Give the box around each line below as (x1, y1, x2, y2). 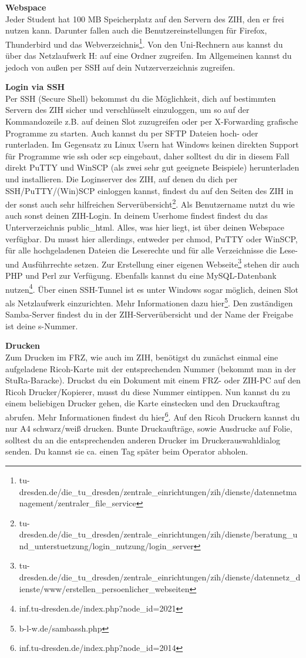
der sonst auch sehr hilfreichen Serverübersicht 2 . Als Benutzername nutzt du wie (5, 196, 295, 210)
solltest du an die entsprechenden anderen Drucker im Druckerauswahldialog (5, 433, 280, 446)
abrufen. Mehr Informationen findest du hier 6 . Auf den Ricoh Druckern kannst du (5, 409, 300, 423)
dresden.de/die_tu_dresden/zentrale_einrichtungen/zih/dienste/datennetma (19, 485, 297, 497)
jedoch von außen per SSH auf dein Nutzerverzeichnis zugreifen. (5, 61, 236, 73)
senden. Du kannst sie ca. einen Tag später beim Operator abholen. (5, 445, 248, 457)
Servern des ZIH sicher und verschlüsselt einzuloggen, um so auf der (5, 103, 250, 116)
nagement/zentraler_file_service (19, 497, 136, 509)
